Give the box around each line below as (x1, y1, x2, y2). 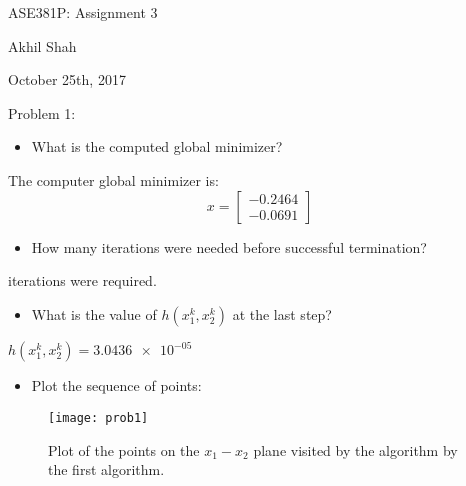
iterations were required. (8, 270, 157, 291)
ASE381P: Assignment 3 (8, 2, 158, 22)
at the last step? (232, 303, 332, 324)
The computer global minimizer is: (8, 169, 219, 190)
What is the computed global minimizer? (31, 136, 283, 157)
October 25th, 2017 (8, 69, 126, 90)
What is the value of (31, 303, 157, 324)
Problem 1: (8, 102, 76, 123)
